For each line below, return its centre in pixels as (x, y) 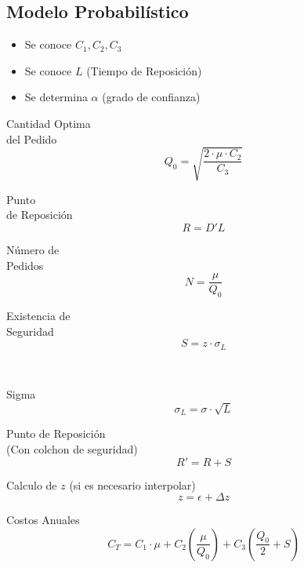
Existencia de (38, 315)
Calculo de (32, 484)
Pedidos (25, 265)
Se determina (56, 97)
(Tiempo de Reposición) (144, 70)
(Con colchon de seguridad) (72, 448)
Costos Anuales (43, 520)
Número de (33, 249)
